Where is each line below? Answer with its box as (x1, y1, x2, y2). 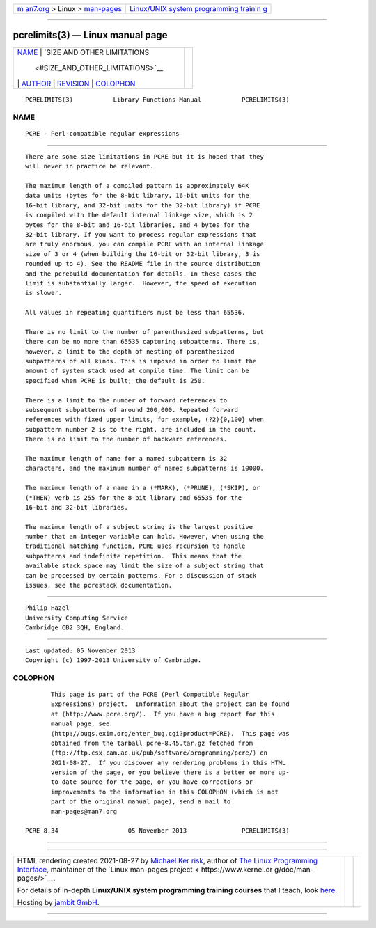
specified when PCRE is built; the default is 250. (25, 377, 205, 384)
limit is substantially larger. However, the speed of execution (25, 279, 257, 287)
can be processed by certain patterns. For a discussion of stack (25, 572, 257, 579)
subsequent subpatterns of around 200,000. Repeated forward (25, 406, 238, 414)
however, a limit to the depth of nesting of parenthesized (25, 347, 235, 355)
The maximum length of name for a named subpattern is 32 (25, 455, 228, 462)
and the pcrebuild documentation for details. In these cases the (25, 269, 257, 278)
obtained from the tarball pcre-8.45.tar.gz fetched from (51, 739, 253, 747)
